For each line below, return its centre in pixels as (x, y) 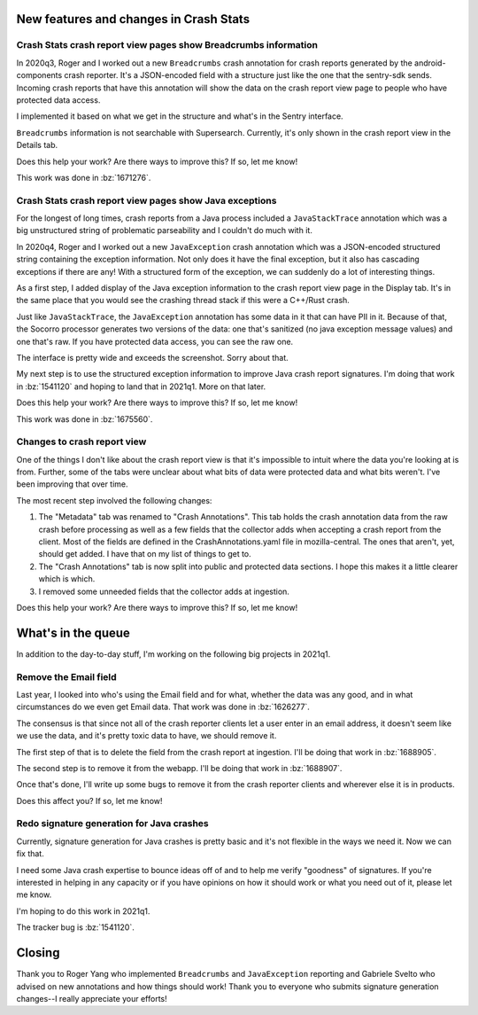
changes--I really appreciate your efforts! (92, 998)
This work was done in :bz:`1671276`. (84, 177)
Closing (38, 953)
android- (430, 63)
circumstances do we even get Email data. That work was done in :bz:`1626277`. (163, 707)
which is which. (67, 579)
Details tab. (37, 145)
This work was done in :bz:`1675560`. (85, 419)
